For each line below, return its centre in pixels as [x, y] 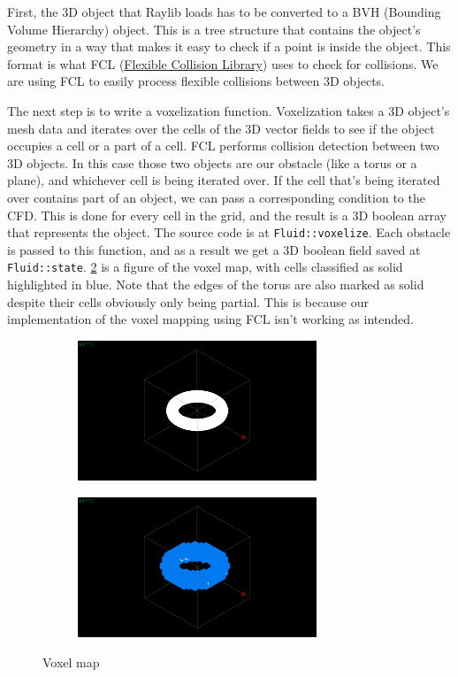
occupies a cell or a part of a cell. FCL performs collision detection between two [223, 146]
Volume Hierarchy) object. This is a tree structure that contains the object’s [214, 29]
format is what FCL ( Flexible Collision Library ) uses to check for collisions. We [223, 63]
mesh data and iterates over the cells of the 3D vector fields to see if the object [221, 128]
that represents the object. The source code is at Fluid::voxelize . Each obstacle [229, 232]
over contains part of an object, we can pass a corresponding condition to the [216, 197]
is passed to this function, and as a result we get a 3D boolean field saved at [214, 249]
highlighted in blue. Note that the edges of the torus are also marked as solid [216, 285]
